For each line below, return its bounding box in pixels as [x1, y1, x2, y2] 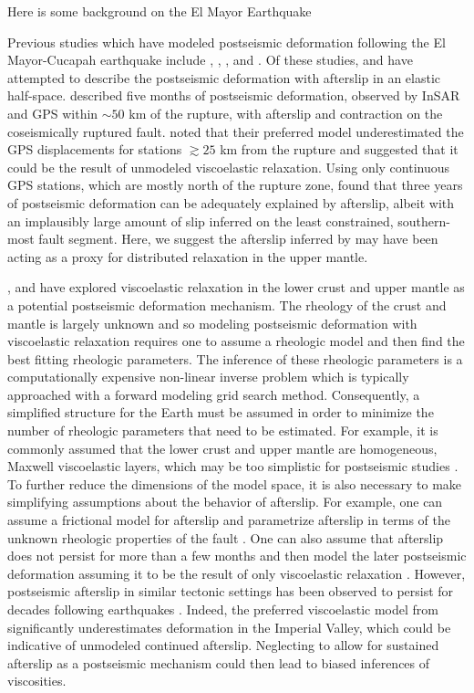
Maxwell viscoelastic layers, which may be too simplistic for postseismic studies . [7, 457, 459, 476]
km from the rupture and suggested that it [220, 140, 459, 159]
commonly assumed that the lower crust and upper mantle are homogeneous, [7, 438, 438, 457]
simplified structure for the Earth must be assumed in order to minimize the [7, 403, 434, 422]
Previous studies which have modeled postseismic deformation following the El [7, 32, 446, 51]
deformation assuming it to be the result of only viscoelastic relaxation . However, [7, 563, 466, 583]
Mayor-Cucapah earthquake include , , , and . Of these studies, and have [7, 50, 413, 69]
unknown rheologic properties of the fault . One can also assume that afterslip [7, 528, 444, 547]
